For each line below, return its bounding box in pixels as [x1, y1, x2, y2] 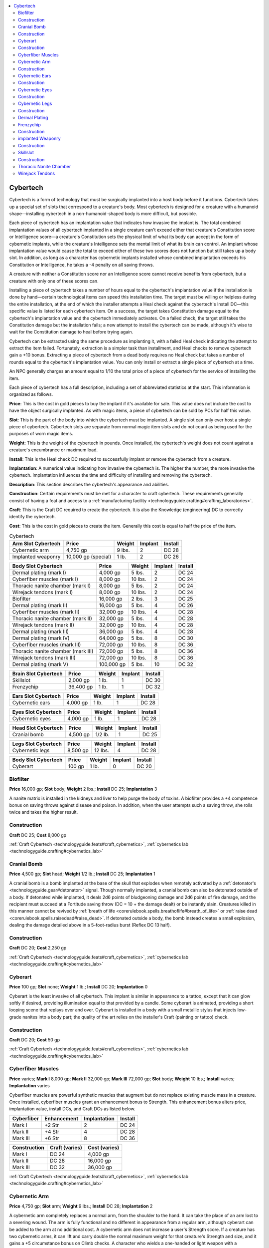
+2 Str [44, 1121, 59, 1128]
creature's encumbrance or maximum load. [9, 447, 98, 453]
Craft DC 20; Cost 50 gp [9, 1036, 60, 1043]
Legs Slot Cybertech [12, 740, 62, 747]
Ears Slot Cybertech [12, 693, 61, 700]
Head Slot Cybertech [12, 724, 63, 731]
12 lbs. [94, 747, 110, 754]
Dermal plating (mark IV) [12, 634, 70, 641]
